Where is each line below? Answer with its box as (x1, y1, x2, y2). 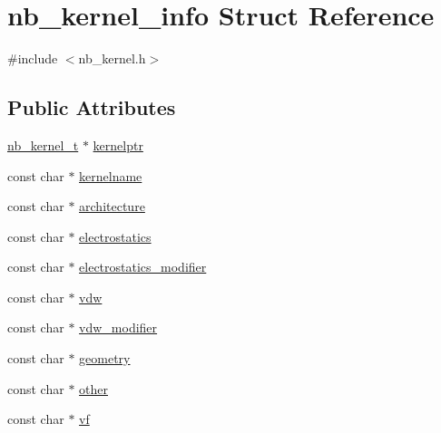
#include (7, 49, 58, 68)
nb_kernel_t (7, 135, 79, 154)
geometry (79, 349, 131, 368)
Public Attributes (7, 93, 176, 121)
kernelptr (93, 135, 143, 154)
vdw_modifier (79, 318, 158, 337)
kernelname (79, 166, 142, 185)
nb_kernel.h (78, 49, 146, 68)
